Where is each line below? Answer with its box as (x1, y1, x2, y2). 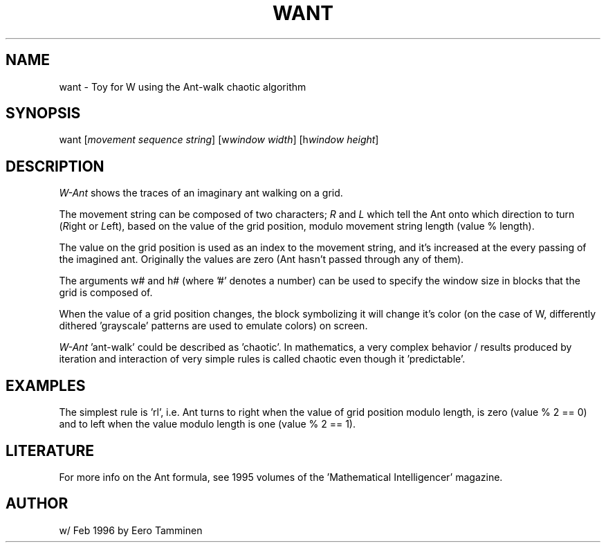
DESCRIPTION (6, 157, 104, 175)
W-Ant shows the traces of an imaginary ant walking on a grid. (59, 187, 343, 199)
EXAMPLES (6, 376, 86, 394)
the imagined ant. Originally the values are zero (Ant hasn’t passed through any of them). (59, 253, 464, 266)
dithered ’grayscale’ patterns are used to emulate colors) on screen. (59, 320, 368, 332)
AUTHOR (6, 495, 68, 513)
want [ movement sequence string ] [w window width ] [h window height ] (59, 134, 379, 146)
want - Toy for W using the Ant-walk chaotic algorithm (59, 80, 306, 93)
